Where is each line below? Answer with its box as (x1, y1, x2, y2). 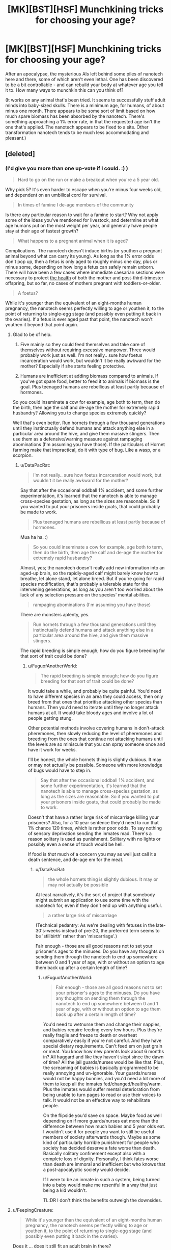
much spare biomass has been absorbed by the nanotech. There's (5, 113, 145, 119)
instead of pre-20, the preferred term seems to (62, 927, 160, 933)
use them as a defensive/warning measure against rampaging (12, 436, 142, 442)
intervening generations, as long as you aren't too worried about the (20, 586, 163, 592)
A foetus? (17, 290, 38, 296)
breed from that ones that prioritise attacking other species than (27, 698, 162, 705)
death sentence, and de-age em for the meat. (27, 856, 124, 863)
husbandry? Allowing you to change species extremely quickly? (12, 409, 147, 416)
